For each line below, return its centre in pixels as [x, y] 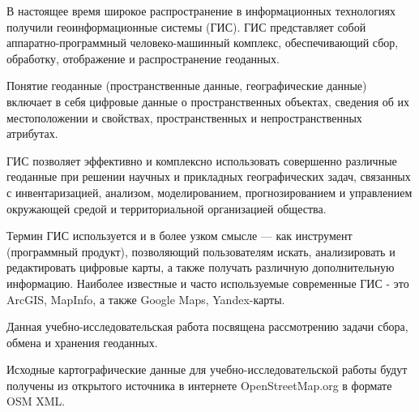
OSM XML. [36, 401]
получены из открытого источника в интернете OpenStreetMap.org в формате [199, 385]
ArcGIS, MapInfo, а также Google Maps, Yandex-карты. [146, 299]
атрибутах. [32, 133]
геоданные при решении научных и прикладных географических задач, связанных [209, 176]
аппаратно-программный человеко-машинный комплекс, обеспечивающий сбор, [203, 43]
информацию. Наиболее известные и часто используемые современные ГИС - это [208, 283]
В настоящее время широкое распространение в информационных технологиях [201, 11]
